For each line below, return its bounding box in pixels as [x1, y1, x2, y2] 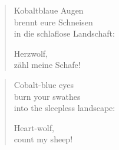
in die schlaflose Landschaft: [14, 27, 115, 40]
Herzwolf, [14, 47, 48, 59]
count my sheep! [14, 133, 73, 145]
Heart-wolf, [14, 121, 54, 133]
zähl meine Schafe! [14, 58, 81, 71]
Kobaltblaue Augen [14, 4, 84, 16]
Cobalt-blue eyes [14, 78, 74, 90]
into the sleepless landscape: [14, 102, 115, 114]
